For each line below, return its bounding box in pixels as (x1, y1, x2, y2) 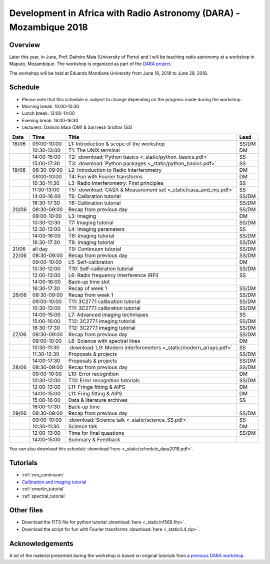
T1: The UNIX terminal (68, 147, 120, 154)
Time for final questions (68, 429, 124, 436)
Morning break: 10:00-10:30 (21, 103, 79, 109)
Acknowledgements (9, 539, 73, 548)
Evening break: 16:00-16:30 (21, 117, 78, 123)
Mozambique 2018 (9, 22, 88, 33)
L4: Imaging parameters (68, 225, 125, 232)
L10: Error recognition (68, 370, 119, 377)
